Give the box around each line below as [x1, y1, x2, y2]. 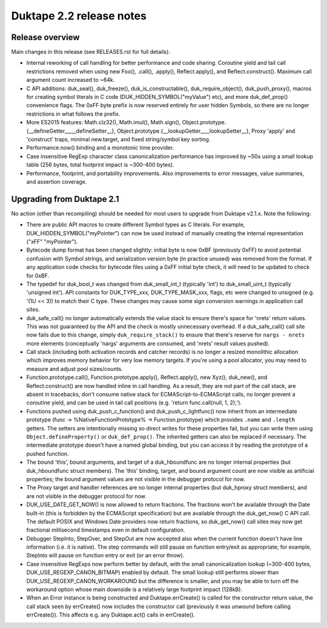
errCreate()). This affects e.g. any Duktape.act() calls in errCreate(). [26, 611, 195, 618]
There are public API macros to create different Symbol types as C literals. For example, [26, 221, 245, 229]
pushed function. [26, 450, 69, 457]
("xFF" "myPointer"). [26, 238, 78, 245]
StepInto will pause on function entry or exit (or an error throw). [26, 552, 185, 559]
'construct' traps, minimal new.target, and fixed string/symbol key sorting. [26, 135, 211, 142]
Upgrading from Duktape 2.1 [11, 194, 119, 204]
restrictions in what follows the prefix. [26, 110, 121, 118]
